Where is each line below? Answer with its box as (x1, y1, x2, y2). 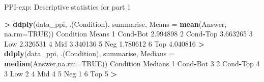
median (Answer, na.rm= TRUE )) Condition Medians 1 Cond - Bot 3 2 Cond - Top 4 (4, 58, 260, 68)
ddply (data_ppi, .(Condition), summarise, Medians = (4, 48, 174, 59)
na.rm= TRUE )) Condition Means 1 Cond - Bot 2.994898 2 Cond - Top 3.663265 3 (4, 28, 253, 39)
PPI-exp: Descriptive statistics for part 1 (4, 2, 131, 12)
